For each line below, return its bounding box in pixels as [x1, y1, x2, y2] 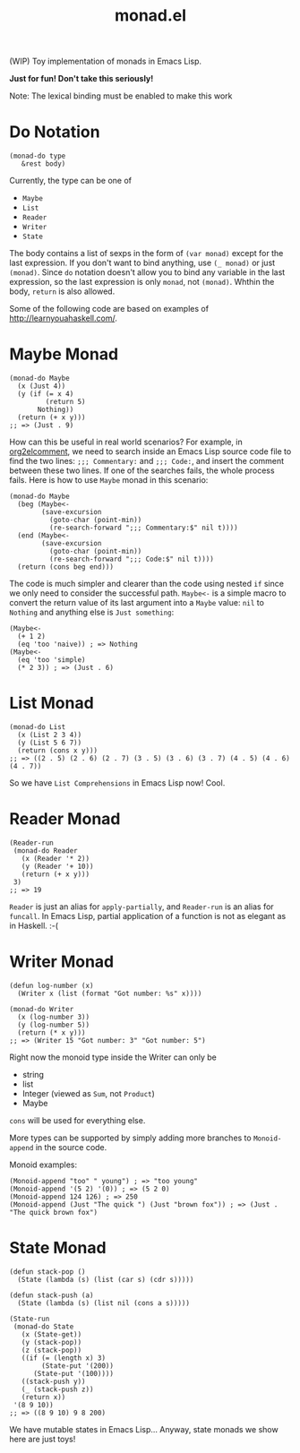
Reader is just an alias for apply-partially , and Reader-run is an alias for [9, 901, 275, 912]
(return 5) [45, 398, 87, 407]
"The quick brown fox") [9, 1208, 99, 1217]
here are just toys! [9, 1433, 76, 1444]
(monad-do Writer [9, 1004, 74, 1013]
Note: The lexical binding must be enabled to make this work [9, 90, 233, 101]
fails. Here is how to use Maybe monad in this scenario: [9, 475, 209, 486]
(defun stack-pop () [9, 1267, 87, 1277]
